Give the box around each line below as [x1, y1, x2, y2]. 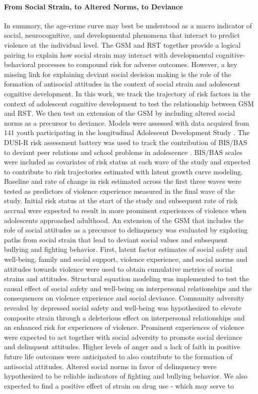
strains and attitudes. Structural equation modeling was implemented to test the [4, 273, 249, 284]
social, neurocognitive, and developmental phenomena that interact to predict [4, 30, 240, 40]
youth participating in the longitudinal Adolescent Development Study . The [16, 127, 250, 138]
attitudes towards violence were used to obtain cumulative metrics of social [4, 263, 232, 274]
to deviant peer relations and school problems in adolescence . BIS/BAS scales [4, 147, 243, 157]
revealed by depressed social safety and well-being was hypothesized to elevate [4, 303, 242, 313]
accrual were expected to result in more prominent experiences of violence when [4, 205, 247, 216]
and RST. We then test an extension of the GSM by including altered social [4, 108, 235, 118]
